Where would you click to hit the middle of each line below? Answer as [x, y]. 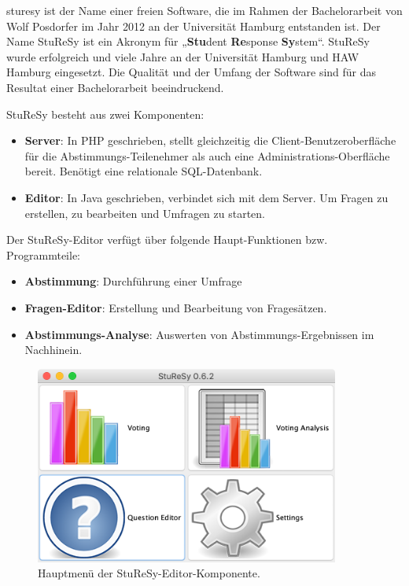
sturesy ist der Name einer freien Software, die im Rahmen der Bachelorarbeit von [204, 10]
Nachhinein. [53, 350]
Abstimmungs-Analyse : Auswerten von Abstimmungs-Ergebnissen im [199, 334]
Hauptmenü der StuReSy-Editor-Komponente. [149, 573]
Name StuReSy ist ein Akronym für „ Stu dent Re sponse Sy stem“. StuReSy [188, 41]
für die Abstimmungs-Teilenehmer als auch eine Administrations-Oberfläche [207, 155]
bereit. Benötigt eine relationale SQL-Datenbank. [144, 171]
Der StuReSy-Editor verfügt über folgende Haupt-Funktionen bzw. [167, 240]
